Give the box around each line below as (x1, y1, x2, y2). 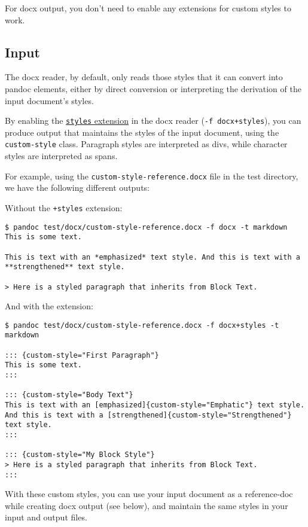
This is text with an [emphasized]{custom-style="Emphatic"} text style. (5, 401, 305, 410)
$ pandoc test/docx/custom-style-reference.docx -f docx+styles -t (5, 321, 279, 330)
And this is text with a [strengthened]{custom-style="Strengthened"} (5, 410, 292, 419)
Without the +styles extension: (5, 201, 123, 214)
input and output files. (5, 511, 87, 523)
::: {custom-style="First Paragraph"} (5, 351, 159, 360)
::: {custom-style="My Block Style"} (5, 450, 155, 459)
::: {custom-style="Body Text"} (5, 391, 133, 400)
